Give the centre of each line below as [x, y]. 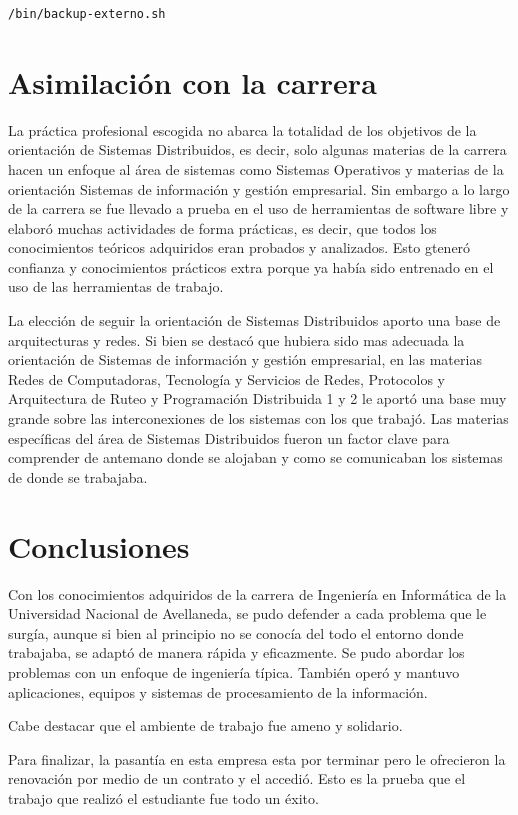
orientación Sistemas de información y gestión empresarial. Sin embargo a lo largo [259, 188]
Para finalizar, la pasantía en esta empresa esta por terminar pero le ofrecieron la [257, 758]
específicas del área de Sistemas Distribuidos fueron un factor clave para [229, 437]
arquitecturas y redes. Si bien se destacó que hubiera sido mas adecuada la [236, 339]
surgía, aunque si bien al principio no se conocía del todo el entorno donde [236, 632]
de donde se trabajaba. [78, 476]
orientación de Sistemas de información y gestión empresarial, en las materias [245, 359]
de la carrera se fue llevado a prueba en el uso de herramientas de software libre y [258, 208]
